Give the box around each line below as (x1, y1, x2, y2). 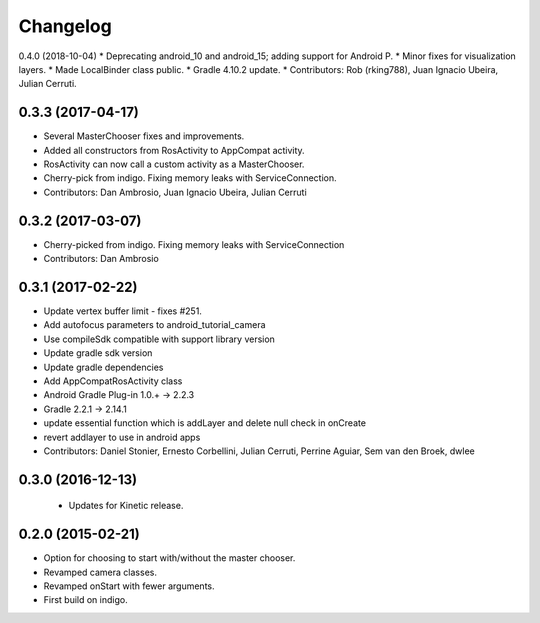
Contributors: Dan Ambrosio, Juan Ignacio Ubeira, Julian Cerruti (43, 186, 307, 198)
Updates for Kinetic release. (68, 500, 184, 512)
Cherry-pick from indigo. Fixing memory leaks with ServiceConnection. (43, 172, 337, 184)
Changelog (18, 15, 112, 37)
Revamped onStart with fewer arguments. (43, 580, 215, 592)
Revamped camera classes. (43, 566, 157, 578)
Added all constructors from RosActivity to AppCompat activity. (43, 144, 305, 156)
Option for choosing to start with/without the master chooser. (43, 552, 296, 564)
